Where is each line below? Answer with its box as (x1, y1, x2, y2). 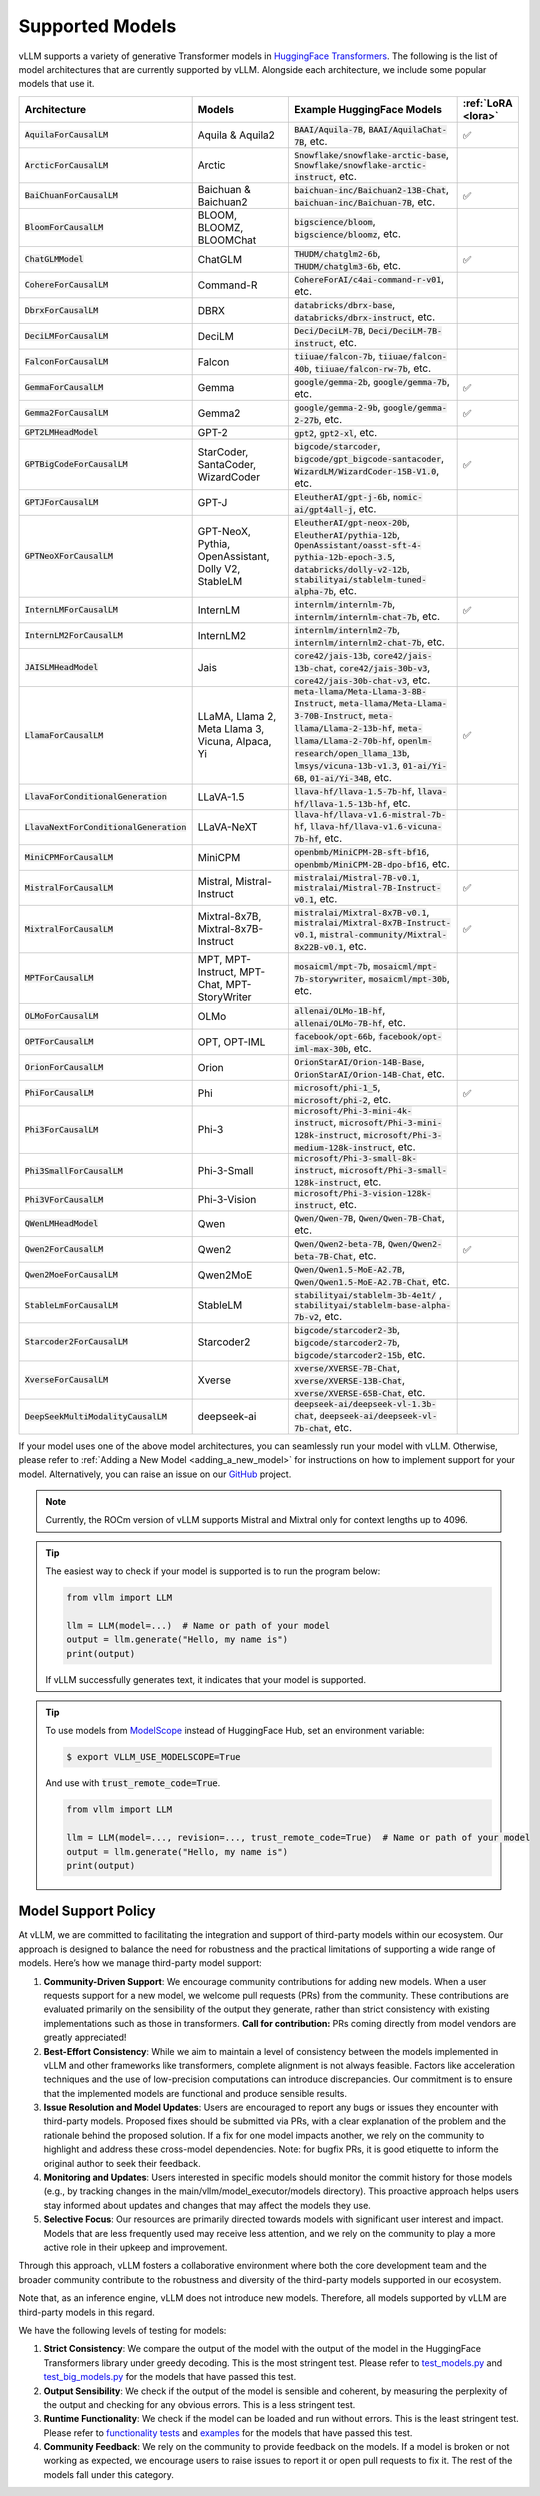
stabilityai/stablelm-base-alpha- (293, 1300, 452, 1310)
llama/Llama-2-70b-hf (293, 735, 393, 746)
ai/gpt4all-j (293, 504, 354, 515)
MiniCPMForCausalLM (24, 852, 114, 863)
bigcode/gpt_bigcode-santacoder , (293, 451, 445, 465)
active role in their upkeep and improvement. (43, 2241, 228, 2253)
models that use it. (18, 78, 95, 90)
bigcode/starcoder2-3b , (293, 1322, 400, 1336)
